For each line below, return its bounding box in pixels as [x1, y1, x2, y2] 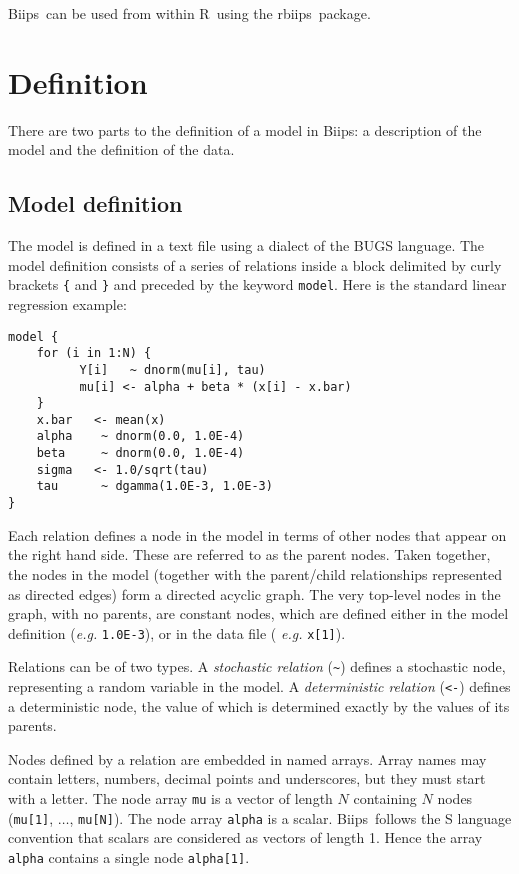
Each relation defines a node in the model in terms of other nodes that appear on [8, 524, 507, 545]
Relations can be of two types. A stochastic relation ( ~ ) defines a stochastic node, [8, 656, 506, 677]
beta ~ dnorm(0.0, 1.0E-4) [36, 446, 245, 461]
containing [353, 788, 417, 809]
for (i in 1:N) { [36, 346, 152, 361]
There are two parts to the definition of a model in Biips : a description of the [8, 119, 482, 140]
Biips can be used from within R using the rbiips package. [8, 3, 371, 23]
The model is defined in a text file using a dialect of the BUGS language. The [8, 235, 485, 256]
